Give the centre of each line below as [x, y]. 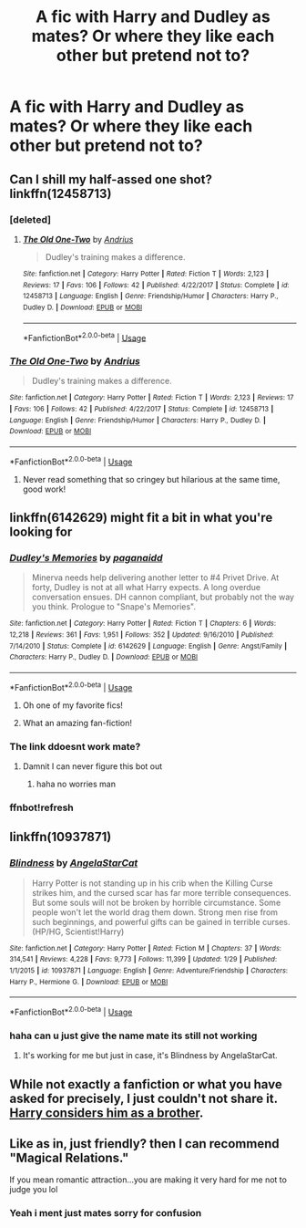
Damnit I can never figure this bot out [92, 766]
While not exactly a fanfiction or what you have [146, 1084]
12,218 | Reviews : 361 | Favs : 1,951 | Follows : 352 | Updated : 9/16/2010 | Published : [142, 635]
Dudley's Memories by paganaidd [86, 558]
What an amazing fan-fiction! [77, 723]
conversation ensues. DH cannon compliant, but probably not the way [163, 597]
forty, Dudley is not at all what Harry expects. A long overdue [146, 588]
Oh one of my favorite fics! [72, 705]
